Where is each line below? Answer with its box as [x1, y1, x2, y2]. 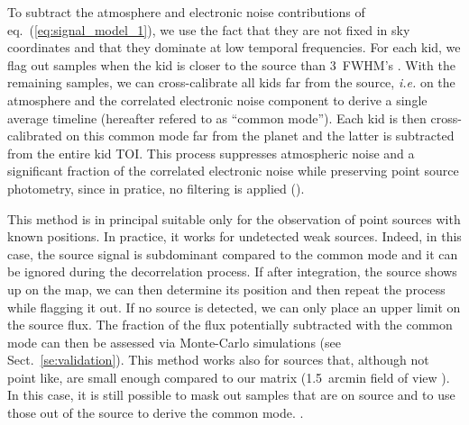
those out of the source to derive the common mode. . [7, 403, 304, 422]
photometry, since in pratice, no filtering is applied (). [7, 178, 305, 197]
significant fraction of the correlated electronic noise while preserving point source [7, 161, 459, 180]
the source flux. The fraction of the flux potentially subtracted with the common [7, 315, 453, 334]
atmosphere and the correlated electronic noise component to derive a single [7, 90, 428, 109]
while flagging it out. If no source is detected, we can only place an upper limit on [7, 297, 461, 316]
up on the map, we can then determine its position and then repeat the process [7, 279, 446, 298]
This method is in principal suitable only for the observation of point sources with [7, 209, 461, 228]
